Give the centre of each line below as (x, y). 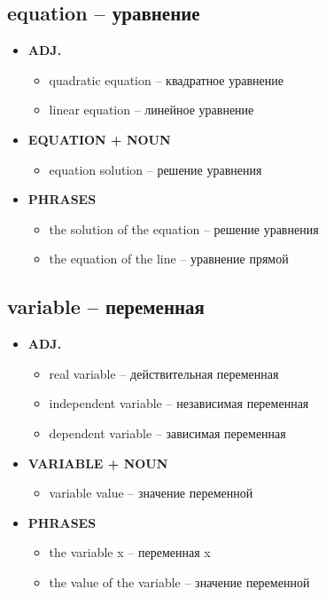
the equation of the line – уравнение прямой (169, 259)
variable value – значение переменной (151, 493)
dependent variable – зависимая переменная (167, 432)
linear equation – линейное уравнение (151, 110)
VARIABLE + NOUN (98, 463)
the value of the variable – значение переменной (179, 581)
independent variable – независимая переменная (179, 403)
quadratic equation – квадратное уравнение (166, 79)
